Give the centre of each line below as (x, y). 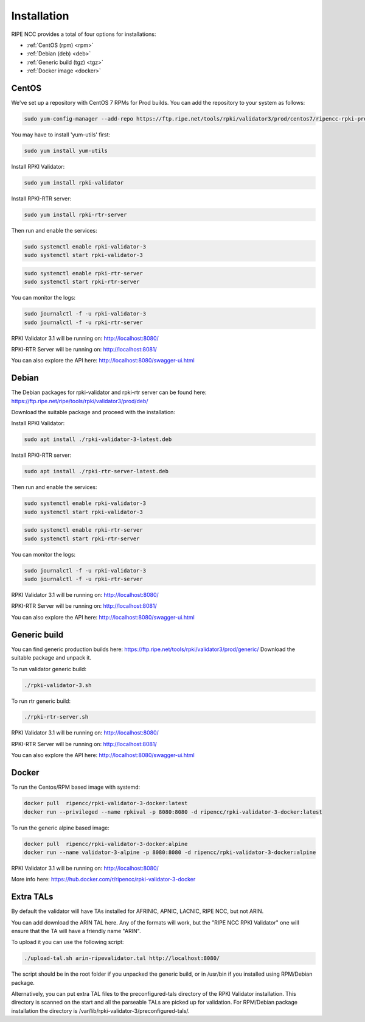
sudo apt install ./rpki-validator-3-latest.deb (98, 439)
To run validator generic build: (49, 669)
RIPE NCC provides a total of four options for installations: (84, 34)
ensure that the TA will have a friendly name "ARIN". (76, 931)
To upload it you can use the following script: (68, 942)
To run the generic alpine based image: (60, 828)
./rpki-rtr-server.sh (56, 717)
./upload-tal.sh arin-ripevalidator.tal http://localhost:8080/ (122, 958)
